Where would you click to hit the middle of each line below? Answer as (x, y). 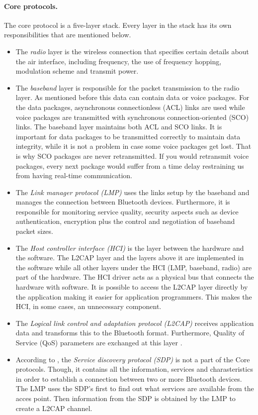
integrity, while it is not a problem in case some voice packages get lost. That (133, 146)
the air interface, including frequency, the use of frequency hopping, (119, 61)
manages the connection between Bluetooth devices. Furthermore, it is (123, 202)
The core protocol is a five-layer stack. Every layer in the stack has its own (118, 25)
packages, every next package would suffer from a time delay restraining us (130, 165)
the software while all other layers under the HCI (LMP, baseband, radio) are (134, 267)
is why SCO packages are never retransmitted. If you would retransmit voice (132, 156)
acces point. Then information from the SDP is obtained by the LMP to (126, 398)
